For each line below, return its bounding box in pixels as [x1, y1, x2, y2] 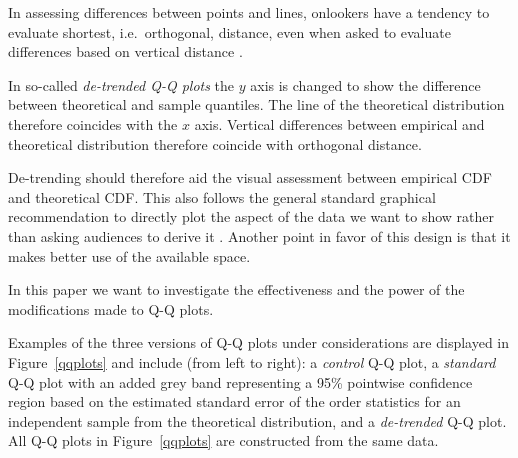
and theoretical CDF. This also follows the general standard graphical [8, 186, 436, 207]
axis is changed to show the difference [250, 74, 481, 95]
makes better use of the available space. [8, 245, 251, 266]
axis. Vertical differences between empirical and [194, 113, 485, 134]
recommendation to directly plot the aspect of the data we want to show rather [8, 206, 494, 227]
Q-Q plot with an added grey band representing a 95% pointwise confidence [8, 371, 473, 392]
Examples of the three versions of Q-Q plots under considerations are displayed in [8, 332, 510, 353]
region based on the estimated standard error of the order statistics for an [8, 391, 461, 412]
